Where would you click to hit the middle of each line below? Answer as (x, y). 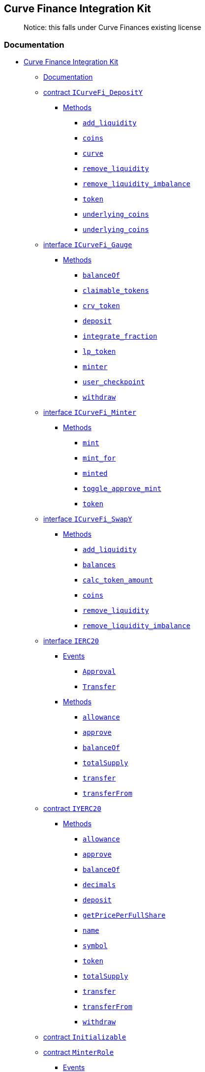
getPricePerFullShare (124, 915)
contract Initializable (85, 1037)
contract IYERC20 (72, 809)
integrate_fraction (120, 336)
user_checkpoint (114, 382)
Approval (99, 672)
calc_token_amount (118, 580)
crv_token (101, 306)
